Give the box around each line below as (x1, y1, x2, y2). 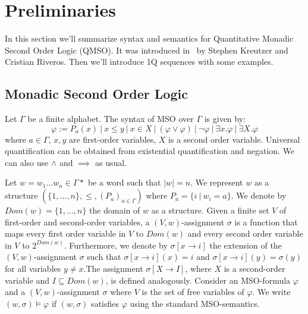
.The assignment (83, 262, 143, 275)
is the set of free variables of (142, 285, 244, 298)
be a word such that (87, 176, 161, 189)
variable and (5, 274, 50, 286)
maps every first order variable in (5, 227, 126, 240)
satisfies (91, 297, 120, 309)
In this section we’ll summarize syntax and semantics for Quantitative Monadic (5, 32, 294, 45)
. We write (252, 285, 291, 298)
